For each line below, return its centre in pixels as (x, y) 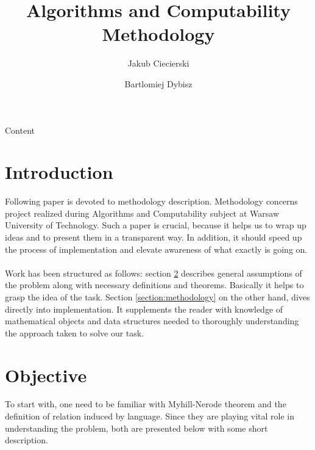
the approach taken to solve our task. (75, 332)
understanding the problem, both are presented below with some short (136, 428)
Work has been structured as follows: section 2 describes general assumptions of (154, 273)
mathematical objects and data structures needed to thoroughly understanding (152, 321)
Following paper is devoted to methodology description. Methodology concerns (151, 201)
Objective (46, 375)
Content (20, 130)
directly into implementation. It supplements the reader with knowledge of (144, 309)
